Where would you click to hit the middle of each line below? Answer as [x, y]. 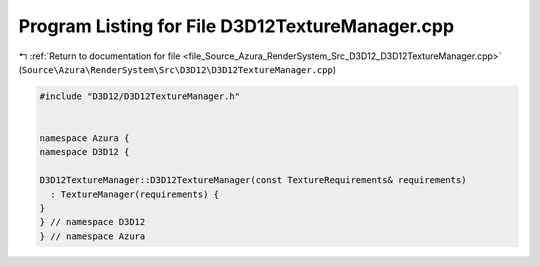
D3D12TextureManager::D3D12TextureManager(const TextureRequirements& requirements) [253, 180]
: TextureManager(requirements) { [135, 194]
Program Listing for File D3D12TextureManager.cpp [236, 26]
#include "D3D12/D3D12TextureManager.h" [139, 96]
